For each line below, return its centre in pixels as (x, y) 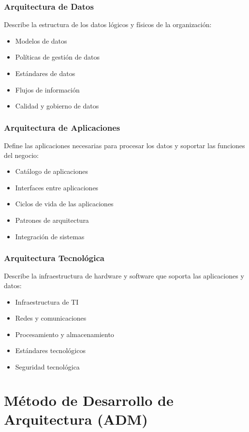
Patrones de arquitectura (52, 220)
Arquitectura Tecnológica (54, 258)
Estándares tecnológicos (50, 350)
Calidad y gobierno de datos (57, 106)
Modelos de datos (41, 40)
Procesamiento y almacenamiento (65, 334)
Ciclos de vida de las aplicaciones (64, 204)
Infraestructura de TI (47, 301)
